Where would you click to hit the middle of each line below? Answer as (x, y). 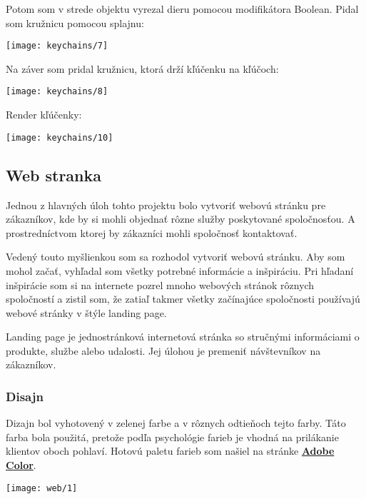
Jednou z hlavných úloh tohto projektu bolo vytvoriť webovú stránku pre (166, 205)
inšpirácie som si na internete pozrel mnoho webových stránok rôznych (160, 284)
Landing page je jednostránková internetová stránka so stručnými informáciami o (183, 337)
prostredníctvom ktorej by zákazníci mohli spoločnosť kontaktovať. (152, 232)
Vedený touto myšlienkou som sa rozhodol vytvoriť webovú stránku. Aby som (176, 257)
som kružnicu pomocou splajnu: (75, 22)
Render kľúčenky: (44, 115)
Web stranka (54, 175)
